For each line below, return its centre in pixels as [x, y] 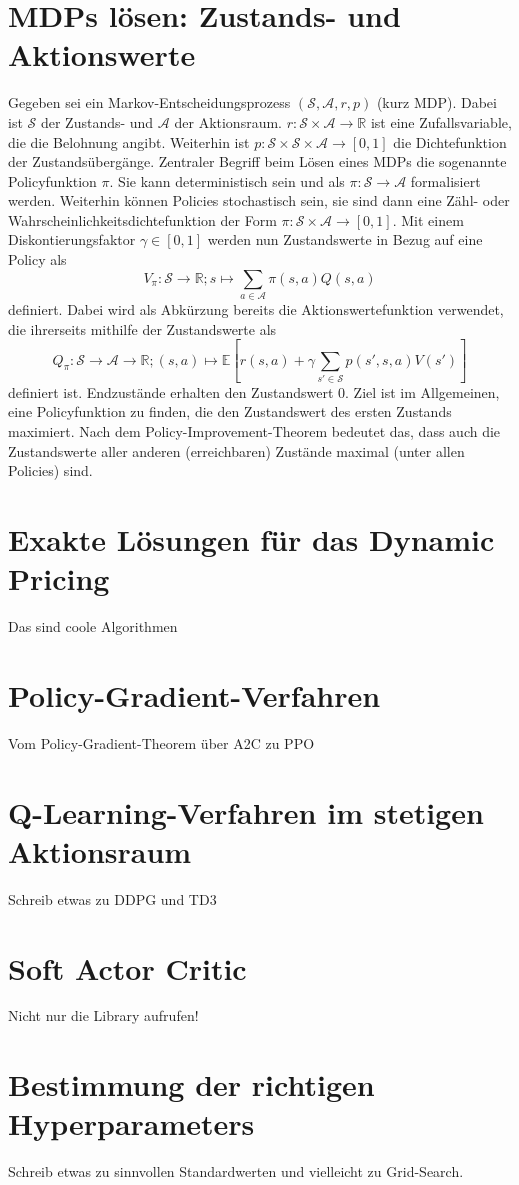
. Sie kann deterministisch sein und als [227, 180]
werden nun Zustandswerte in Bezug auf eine [345, 239]
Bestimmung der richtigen [191, 1084]
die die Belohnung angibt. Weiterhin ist [129, 141]
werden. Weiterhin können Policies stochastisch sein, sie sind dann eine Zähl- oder [259, 200]
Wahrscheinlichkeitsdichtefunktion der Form [142, 219]
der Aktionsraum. [228, 121]
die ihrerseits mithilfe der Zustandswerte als [142, 328]
